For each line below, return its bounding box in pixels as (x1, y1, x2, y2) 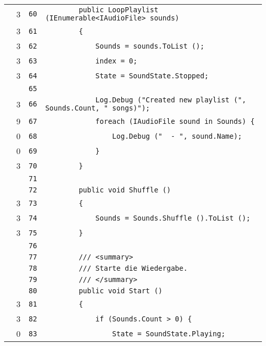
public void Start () (78, 287, 163, 295)
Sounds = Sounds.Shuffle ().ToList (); (95, 213, 251, 222)
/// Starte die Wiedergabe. (78, 264, 188, 272)
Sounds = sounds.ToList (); (95, 41, 205, 50)
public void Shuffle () (78, 186, 171, 194)
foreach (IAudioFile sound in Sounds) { (95, 117, 255, 125)
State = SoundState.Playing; (112, 329, 226, 338)
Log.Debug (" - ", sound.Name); (112, 132, 242, 140)
